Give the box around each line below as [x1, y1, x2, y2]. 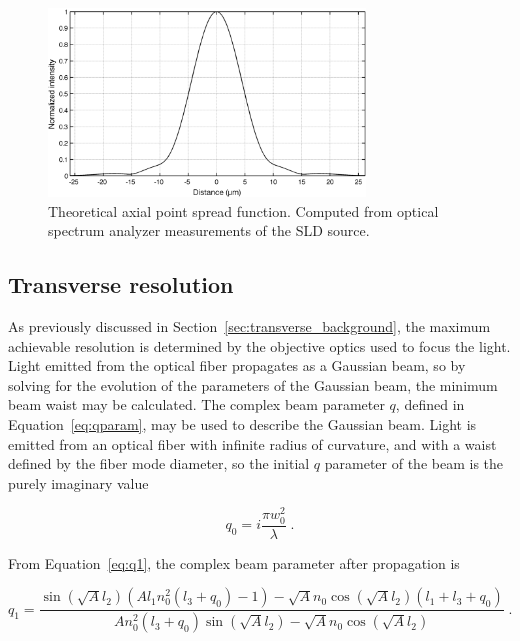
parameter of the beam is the [324, 453, 504, 474]
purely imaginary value [8, 472, 149, 493]
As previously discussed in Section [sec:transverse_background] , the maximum [8, 316, 491, 337]
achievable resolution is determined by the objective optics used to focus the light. [8, 335, 511, 356]
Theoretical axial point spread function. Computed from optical [48, 200, 439, 221]
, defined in [395, 394, 465, 415]
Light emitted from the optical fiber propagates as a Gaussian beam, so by [8, 355, 466, 376]
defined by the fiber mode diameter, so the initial [8, 453, 310, 474]
